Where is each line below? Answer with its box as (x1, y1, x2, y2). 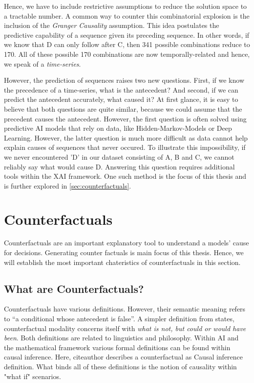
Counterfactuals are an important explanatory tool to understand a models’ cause (4, 238, 249, 248)
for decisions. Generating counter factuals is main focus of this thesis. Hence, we (4, 247, 244, 257)
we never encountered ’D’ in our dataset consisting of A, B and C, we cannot (4, 151, 234, 162)
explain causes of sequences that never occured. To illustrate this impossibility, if (4, 142, 246, 152)
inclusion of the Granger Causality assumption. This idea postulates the (4, 20, 219, 30)
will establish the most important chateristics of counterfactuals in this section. (4, 257, 241, 267)
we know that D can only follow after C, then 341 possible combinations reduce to (4, 39, 250, 49)
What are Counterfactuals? (4, 281, 144, 296)
